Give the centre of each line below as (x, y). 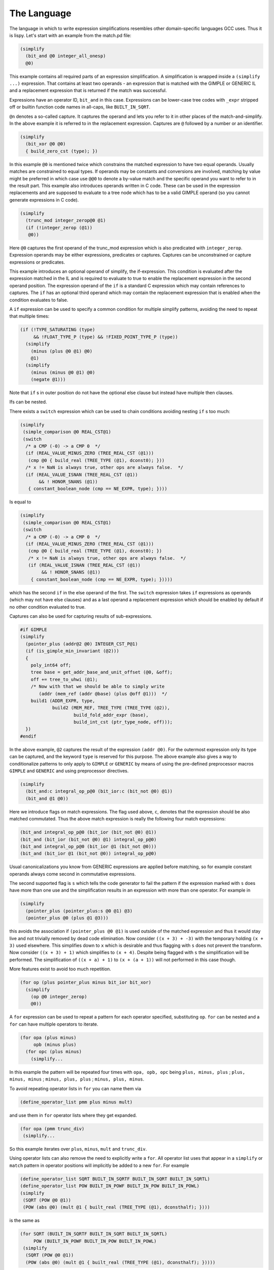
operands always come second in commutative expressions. (73, 874)
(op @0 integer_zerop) (59, 996)
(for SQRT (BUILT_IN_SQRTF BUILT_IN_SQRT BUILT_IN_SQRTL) (94, 1234)
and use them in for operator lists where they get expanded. (73, 1115)
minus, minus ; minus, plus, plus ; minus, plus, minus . (77, 1079)
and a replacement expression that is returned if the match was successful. (88, 90)
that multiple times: (29, 316)
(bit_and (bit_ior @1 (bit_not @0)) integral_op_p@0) (88, 854)
